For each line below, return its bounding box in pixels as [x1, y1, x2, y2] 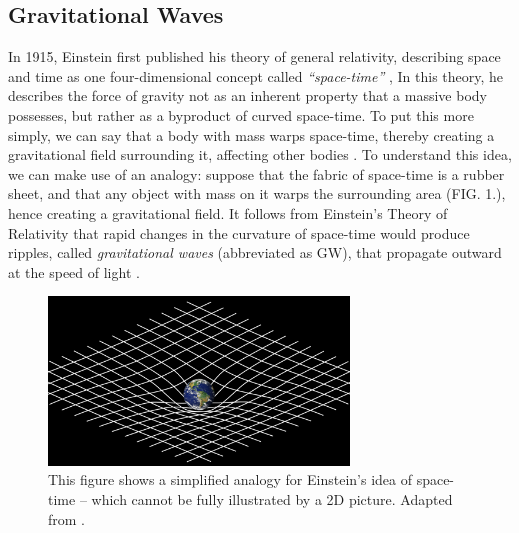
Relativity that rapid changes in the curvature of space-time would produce [8, 222, 470, 243]
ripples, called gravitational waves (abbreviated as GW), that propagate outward [8, 242, 502, 263]
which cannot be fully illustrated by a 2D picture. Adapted [91, 489, 453, 509]
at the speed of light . [8, 261, 140, 282]
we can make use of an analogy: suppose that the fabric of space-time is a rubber [8, 163, 505, 184]
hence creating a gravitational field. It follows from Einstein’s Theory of [8, 202, 448, 223]
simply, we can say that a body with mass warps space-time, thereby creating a [8, 124, 495, 145]
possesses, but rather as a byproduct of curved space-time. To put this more [8, 104, 474, 125]
